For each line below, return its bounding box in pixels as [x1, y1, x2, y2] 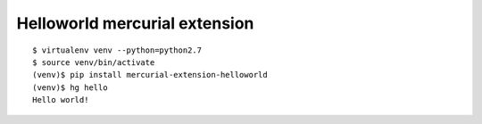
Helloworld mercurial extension [16, 13, 254, 33]
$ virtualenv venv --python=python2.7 [32, 45, 203, 55]
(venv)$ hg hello [32, 82, 108, 93]
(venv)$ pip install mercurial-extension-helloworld [32, 70, 268, 80]
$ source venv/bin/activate [32, 57, 155, 67]
